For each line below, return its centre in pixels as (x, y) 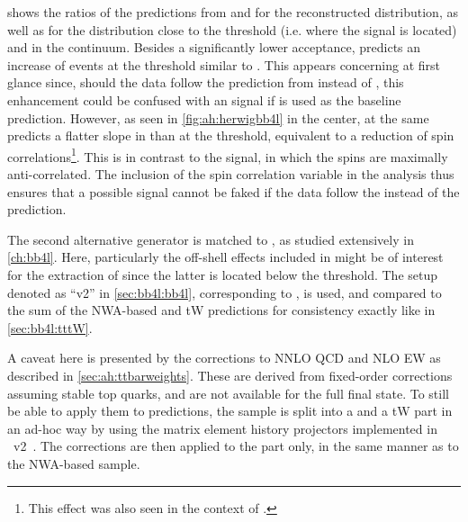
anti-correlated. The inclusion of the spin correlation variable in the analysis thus (231, 174)
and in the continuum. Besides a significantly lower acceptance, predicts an (214, 47)
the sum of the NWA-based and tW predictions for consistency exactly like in (221, 310)
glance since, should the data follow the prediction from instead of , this (206, 82)
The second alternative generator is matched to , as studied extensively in (211, 239)
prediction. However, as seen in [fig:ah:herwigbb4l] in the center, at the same (218, 117)
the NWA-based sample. (74, 463)
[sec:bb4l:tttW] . (50, 327)
